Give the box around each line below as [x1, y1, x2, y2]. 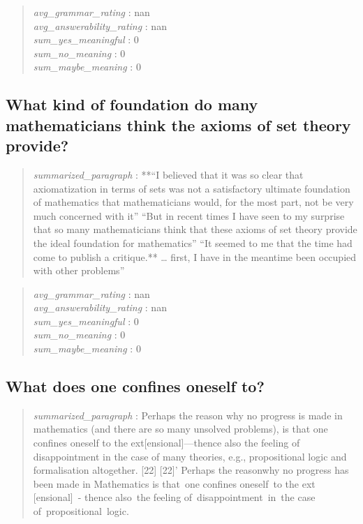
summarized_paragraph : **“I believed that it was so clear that [33, 167, 304, 181]
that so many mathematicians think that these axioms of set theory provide [33, 222, 357, 237]
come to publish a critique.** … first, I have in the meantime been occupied [33, 249, 357, 264]
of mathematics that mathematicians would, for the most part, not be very [33, 195, 354, 209]
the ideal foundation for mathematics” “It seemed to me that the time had [33, 235, 353, 250]
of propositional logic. [33, 504, 129, 518]
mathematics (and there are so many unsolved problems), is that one [33, 421, 328, 436]
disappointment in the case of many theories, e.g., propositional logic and [33, 449, 347, 463]
